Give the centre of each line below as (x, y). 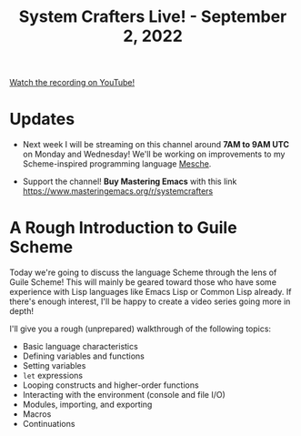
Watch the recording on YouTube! (72, 83)
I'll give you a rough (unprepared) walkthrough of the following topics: (140, 329)
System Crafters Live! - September (153, 17)
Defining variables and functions (84, 356)
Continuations (49, 424)
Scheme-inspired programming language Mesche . (117, 164)
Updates (42, 119)
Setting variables (54, 366)
